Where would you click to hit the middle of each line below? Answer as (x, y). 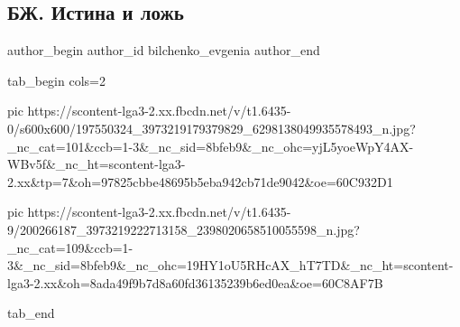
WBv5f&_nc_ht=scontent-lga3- (97, 164)
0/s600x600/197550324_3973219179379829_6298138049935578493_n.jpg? (212, 128)
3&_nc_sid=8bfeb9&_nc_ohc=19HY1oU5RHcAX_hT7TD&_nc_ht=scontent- (230, 265)
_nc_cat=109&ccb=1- (70, 247)
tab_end (31, 313)
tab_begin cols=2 (56, 80)
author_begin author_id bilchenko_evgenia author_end (164, 50)
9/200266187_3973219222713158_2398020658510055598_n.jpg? (184, 229)
